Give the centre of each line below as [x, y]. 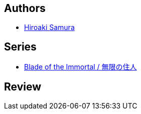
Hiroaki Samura [49, 27]
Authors [25, 8]
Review [23, 86]
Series [20, 46]
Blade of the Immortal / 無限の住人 [81, 67]
